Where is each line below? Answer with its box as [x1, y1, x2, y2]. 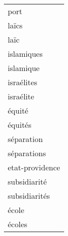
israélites [8, 76, 37, 88]
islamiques [8, 48, 43, 59]
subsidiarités [8, 190, 50, 201]
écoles [8, 218, 28, 230]
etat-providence [8, 162, 60, 173]
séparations [8, 147, 46, 159]
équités [8, 119, 32, 130]
